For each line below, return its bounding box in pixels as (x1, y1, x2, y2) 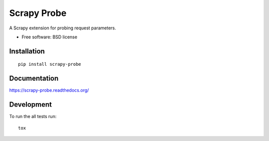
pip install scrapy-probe (18, 61, 82, 67)
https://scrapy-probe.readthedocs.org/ (9, 87, 89, 93)
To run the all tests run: (9, 114, 57, 120)
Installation (9, 47, 45, 55)
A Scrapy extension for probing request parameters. (9, 25, 117, 31)
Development (9, 100, 52, 109)
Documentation (9, 74, 59, 83)
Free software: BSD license (21, 34, 77, 40)
